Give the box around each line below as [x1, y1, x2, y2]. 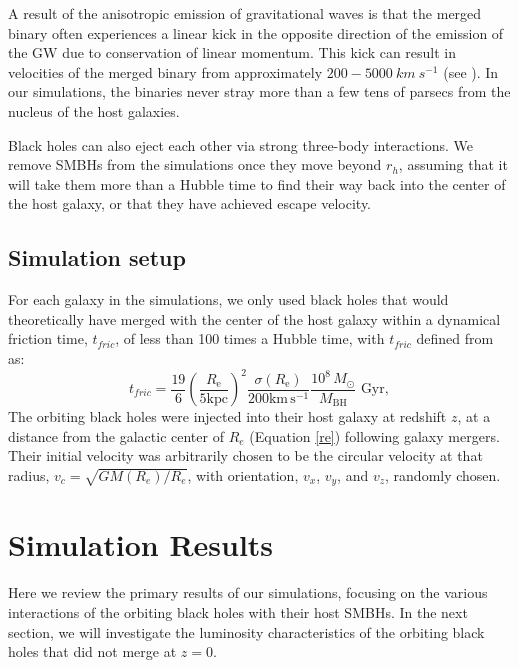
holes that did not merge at [8, 641, 177, 662]
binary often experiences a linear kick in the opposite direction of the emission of [8, 22, 504, 43]
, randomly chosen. [385, 464, 501, 485]
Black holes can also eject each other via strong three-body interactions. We [8, 134, 473, 155]
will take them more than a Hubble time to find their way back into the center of [8, 173, 506, 194]
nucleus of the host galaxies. [8, 100, 180, 121]
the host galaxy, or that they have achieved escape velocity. [8, 193, 372, 214]
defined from [416, 328, 494, 349]
